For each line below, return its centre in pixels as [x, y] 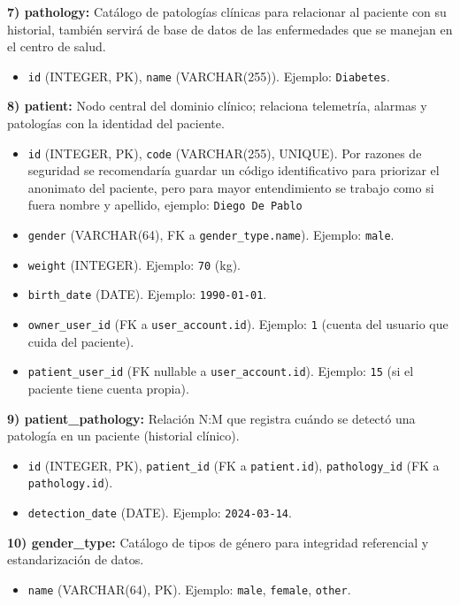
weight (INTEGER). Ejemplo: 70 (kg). [134, 264]
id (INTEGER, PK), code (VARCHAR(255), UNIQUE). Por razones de [225, 153]
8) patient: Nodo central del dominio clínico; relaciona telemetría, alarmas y [217, 106]
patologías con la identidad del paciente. [116, 123]
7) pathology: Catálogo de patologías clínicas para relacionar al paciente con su [227, 11]
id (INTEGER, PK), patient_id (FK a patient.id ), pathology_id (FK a [234, 465]
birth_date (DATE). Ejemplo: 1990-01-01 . [147, 294]
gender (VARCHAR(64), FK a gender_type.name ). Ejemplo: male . [211, 235]
